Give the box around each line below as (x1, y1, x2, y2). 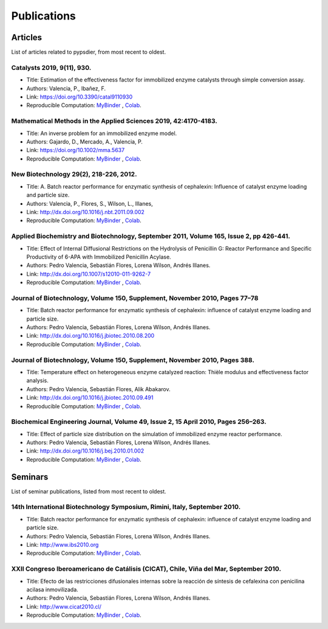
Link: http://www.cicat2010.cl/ (26, 603, 101, 610)
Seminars (11, 471, 49, 482)
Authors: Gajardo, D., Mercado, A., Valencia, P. (26, 137, 143, 145)
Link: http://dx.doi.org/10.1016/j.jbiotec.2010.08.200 (26, 332, 155, 339)
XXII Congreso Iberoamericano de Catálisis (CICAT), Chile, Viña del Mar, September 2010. (11, 565, 282, 573)
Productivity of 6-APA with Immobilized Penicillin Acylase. (26, 253, 171, 260)
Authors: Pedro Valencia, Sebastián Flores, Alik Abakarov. (26, 385, 171, 392)
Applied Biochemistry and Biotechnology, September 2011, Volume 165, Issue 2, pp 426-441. (11, 232, 291, 240)
